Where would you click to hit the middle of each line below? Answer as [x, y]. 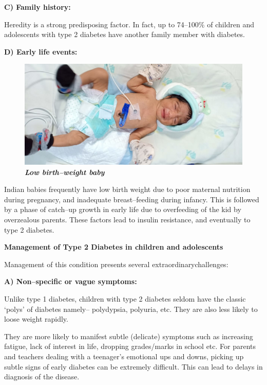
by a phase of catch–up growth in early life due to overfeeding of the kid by [123, 209]
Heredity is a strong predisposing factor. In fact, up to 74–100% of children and [129, 24]
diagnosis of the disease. [42, 377]
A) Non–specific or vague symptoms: [71, 281]
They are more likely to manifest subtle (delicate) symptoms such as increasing [129, 336]
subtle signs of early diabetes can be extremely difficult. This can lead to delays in [133, 366]
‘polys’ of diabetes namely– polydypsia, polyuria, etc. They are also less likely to [131, 309]
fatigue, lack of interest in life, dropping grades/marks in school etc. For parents [130, 346]
